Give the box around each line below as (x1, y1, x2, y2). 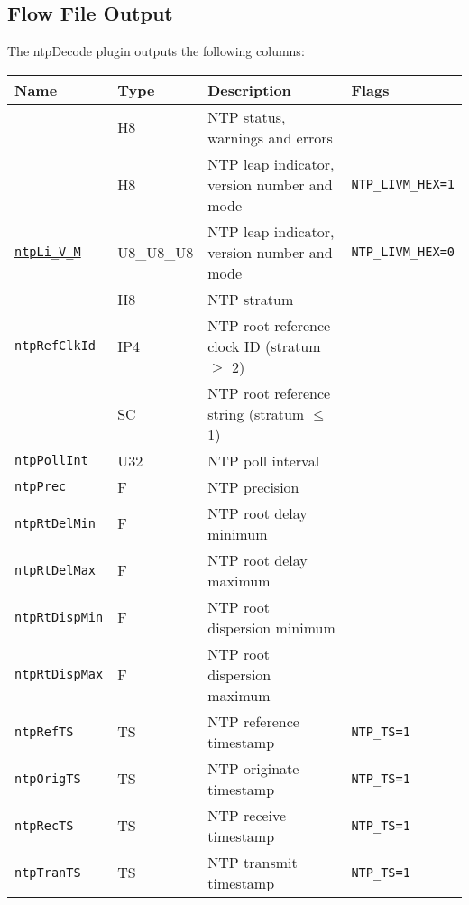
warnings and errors (207, 126, 333, 148)
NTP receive (207, 804, 287, 826)
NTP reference (207, 710, 299, 732)
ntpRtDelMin (14, 515, 97, 531)
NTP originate (207, 757, 299, 779)
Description (207, 78, 291, 100)
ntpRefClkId (14, 338, 97, 354)
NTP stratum (207, 288, 294, 309)
